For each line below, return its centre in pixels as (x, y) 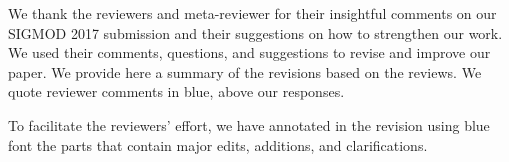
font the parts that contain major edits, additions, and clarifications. (218, 144)
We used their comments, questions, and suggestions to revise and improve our (249, 52)
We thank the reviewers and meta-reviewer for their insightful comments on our (252, 13)
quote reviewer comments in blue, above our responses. (176, 91)
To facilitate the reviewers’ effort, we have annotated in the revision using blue (249, 124)
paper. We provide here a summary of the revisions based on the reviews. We (245, 71)
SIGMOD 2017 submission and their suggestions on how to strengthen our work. (255, 32)
